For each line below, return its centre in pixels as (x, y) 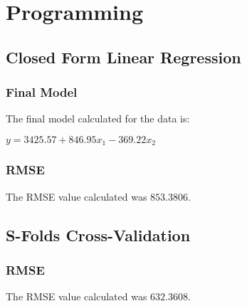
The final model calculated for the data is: (98, 118)
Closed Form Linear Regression (124, 57)
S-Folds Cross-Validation (98, 234)
